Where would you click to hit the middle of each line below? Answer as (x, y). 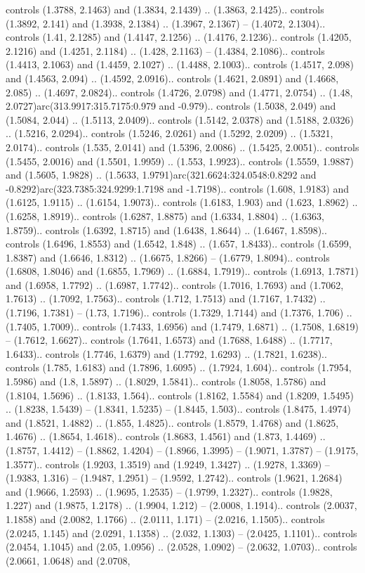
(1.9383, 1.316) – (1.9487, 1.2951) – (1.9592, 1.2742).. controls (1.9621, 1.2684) (174, 478)
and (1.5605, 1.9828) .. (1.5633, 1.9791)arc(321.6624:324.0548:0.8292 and (161, 175)
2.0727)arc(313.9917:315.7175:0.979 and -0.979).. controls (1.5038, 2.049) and (171, 106)
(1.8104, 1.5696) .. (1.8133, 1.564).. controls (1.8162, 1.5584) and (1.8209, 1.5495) (180, 395)
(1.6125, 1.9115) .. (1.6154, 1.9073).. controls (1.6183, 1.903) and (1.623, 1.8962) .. (182, 202)
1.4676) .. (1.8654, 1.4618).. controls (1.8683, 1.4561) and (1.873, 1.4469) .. (166, 436)
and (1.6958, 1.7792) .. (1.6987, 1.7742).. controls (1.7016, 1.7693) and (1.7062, (175, 284)
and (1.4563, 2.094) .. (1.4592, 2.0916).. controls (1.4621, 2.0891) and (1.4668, (172, 78)
